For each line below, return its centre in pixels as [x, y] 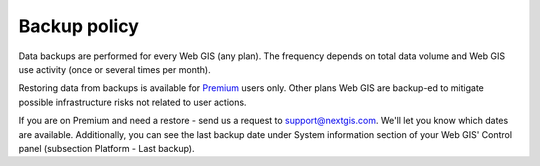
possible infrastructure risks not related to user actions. [132, 102]
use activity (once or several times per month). [114, 69]
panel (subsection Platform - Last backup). [106, 148]
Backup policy [79, 26]
